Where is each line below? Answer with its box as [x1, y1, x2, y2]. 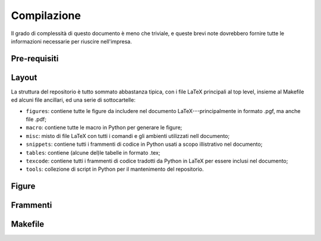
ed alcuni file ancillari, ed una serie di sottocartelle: [11, 96, 136, 104]
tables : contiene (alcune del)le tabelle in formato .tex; [26, 149, 160, 156]
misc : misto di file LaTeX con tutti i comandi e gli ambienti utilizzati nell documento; [26, 132, 230, 139]
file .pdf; [26, 116, 47, 123]
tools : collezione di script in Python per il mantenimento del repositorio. [26, 165, 204, 173]
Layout [11, 72, 37, 83]
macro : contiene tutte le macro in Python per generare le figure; [26, 124, 182, 131]
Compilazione [11, 9, 81, 22]
